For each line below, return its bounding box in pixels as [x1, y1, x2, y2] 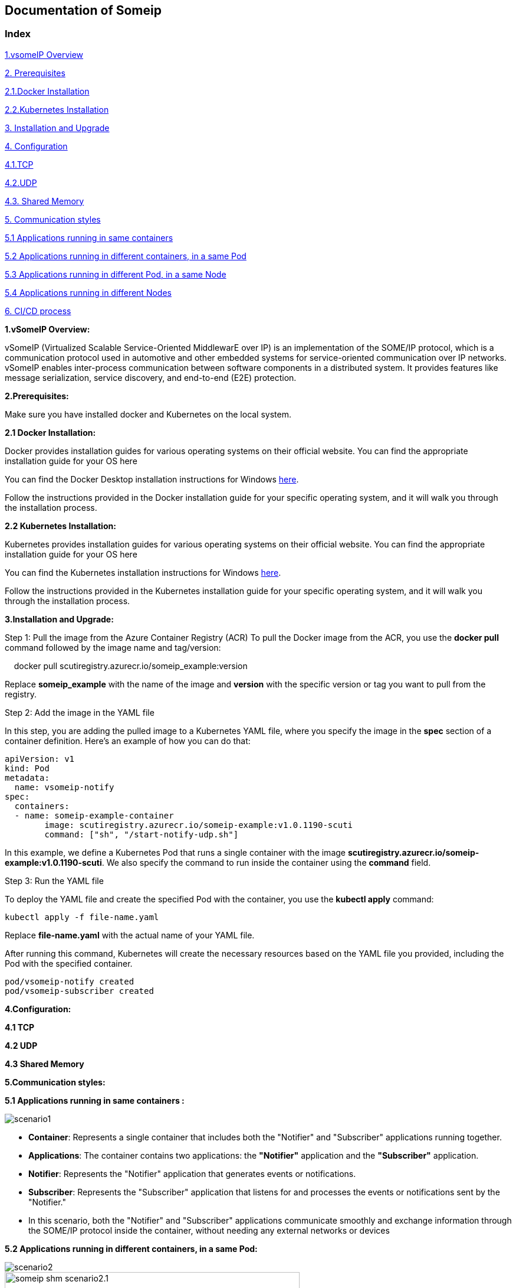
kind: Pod [5, 763, 50, 773]
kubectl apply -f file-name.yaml [5, 912, 159, 922]
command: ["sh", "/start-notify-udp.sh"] [44, 829, 239, 839]
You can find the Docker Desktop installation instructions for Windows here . [5, 474, 299, 484]
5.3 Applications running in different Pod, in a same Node [5, 269, 226, 279]
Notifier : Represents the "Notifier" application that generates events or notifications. [28, 1168, 356, 1179]
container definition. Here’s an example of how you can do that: [5, 735, 251, 746]
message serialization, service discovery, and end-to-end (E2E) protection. [5, 372, 297, 383]
